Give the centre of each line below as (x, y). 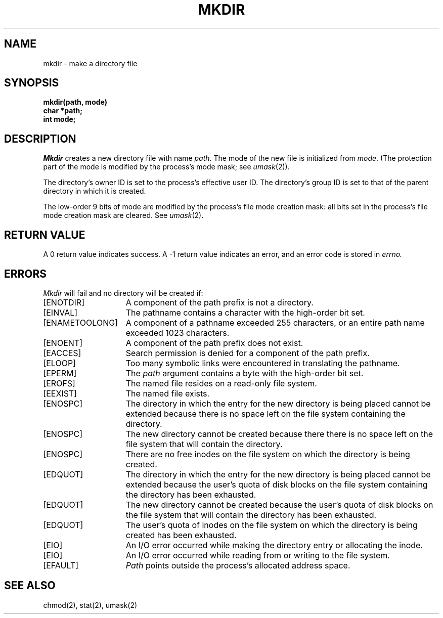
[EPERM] (60, 373)
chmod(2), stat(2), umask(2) (90, 605)
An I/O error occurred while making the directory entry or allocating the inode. (274, 545)
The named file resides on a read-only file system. (221, 383)
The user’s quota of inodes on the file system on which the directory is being (272, 525)
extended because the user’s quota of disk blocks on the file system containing (277, 484)
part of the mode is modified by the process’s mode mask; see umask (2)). (166, 167)
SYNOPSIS (32, 83)
